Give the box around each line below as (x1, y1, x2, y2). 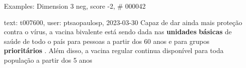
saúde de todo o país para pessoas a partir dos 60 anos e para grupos (4, 36, 210, 46)
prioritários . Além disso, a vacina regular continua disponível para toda (4, 45, 224, 55)
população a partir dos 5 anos (4, 54, 92, 65)
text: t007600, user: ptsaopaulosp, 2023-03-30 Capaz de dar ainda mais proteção (4, 17, 243, 27)
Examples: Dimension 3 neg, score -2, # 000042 (4, 1, 146, 11)
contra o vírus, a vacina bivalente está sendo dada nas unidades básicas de (4, 27, 232, 37)
